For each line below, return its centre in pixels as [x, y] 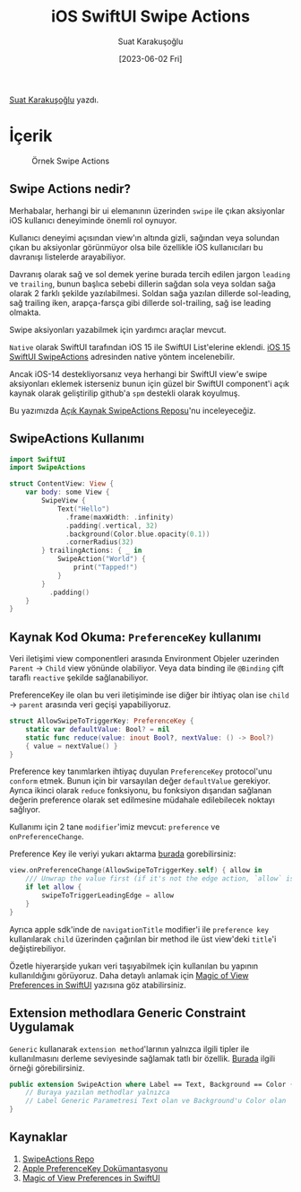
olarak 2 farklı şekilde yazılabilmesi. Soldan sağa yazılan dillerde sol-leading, [150, 293]
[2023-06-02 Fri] [150, 58]
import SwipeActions [48, 468]
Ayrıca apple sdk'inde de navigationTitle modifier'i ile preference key [139, 929]
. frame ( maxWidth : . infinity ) [120, 517]
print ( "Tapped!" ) [106, 567]
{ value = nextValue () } [72, 746]
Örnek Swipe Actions [71, 161]
